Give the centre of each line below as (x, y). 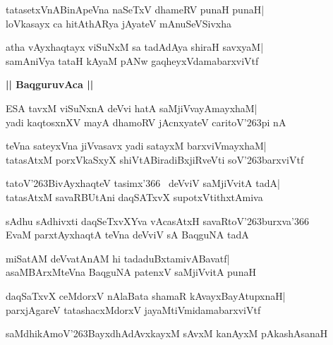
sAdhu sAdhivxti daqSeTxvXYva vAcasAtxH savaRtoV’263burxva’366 (157, 220)
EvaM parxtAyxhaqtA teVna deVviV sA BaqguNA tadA (127, 235)
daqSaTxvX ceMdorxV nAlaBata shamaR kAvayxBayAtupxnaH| (146, 295)
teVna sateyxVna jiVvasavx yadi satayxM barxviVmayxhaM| (136, 146)
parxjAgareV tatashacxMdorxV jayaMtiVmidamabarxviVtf (133, 309)
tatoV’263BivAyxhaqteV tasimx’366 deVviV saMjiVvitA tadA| (143, 183)
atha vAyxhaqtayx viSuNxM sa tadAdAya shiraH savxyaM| (135, 47)
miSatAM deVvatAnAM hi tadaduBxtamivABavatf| (118, 258)
